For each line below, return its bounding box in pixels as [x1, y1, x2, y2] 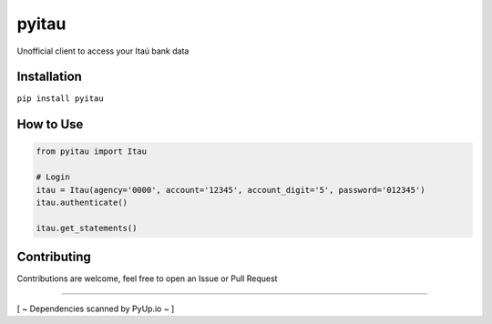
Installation [16, 69, 82, 85]
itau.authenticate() [36, 197, 128, 208]
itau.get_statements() [36, 223, 138, 233]
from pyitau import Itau [36, 147, 148, 157]
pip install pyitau [16, 94, 104, 104]
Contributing [16, 249, 91, 265]
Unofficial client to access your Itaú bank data [16, 46, 190, 56]
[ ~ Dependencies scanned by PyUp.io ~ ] [16, 303, 175, 314]
